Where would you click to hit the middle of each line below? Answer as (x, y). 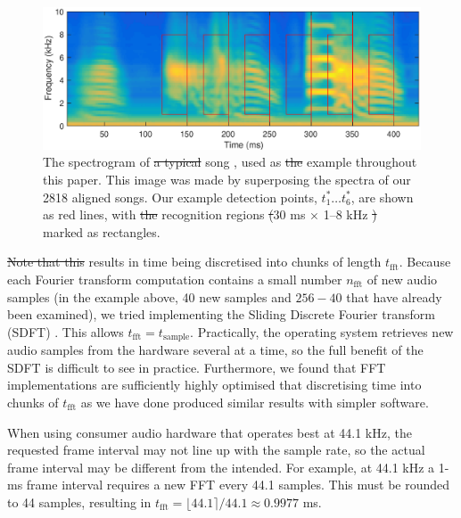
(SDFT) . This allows (66, 331)
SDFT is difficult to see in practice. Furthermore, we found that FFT (197, 367)
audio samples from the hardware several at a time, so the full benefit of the (215, 350)
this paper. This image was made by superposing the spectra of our (227, 180)
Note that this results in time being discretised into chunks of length (194, 262)
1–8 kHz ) (350, 214)
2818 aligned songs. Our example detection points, (180, 197)
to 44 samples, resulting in (79, 502)
